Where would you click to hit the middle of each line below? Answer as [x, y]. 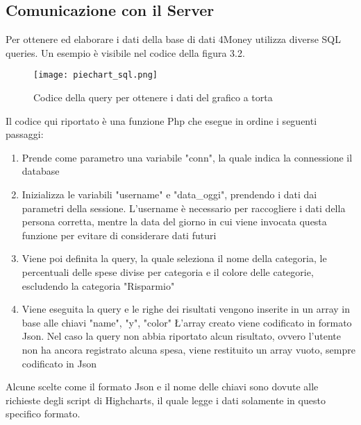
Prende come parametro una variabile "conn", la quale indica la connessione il [187, 157]
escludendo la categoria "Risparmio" [98, 285]
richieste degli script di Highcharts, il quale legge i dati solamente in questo [166, 400]
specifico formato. [43, 414]
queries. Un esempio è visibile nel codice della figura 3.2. [125, 52]
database [41, 171]
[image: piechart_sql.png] [95, 75]
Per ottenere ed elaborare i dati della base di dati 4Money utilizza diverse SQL [173, 39]
